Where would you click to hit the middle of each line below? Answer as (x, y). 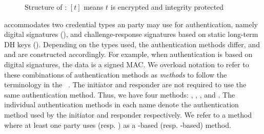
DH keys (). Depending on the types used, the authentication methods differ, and (132, 44)
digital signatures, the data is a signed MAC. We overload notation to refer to (127, 64)
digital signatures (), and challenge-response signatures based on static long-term (131, 34)
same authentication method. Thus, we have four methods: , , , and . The (120, 94)
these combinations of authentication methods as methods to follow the (116, 74)
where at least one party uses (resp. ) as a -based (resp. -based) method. (118, 125)
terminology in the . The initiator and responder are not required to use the (125, 84)
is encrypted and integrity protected (167, 7)
